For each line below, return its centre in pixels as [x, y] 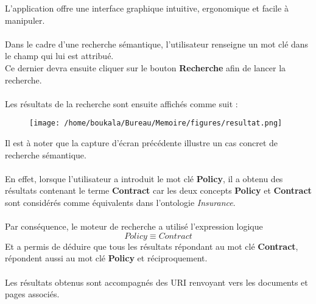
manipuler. [25, 20]
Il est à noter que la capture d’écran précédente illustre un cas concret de [142, 143]
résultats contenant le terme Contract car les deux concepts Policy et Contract [158, 190]
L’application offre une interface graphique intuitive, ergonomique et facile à [147, 8]
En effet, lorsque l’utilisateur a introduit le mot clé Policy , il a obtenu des [144, 178]
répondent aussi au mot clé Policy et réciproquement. [106, 258]
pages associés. [32, 294]
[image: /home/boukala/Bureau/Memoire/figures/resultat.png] [156, 123]
